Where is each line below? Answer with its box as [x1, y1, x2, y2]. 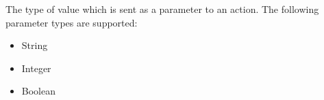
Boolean [21, 84, 55, 98]
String [21, 38, 48, 52]
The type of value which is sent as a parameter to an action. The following [5, 2, 319, 16]
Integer [21, 61, 51, 75]
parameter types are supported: [5, 15, 138, 29]
